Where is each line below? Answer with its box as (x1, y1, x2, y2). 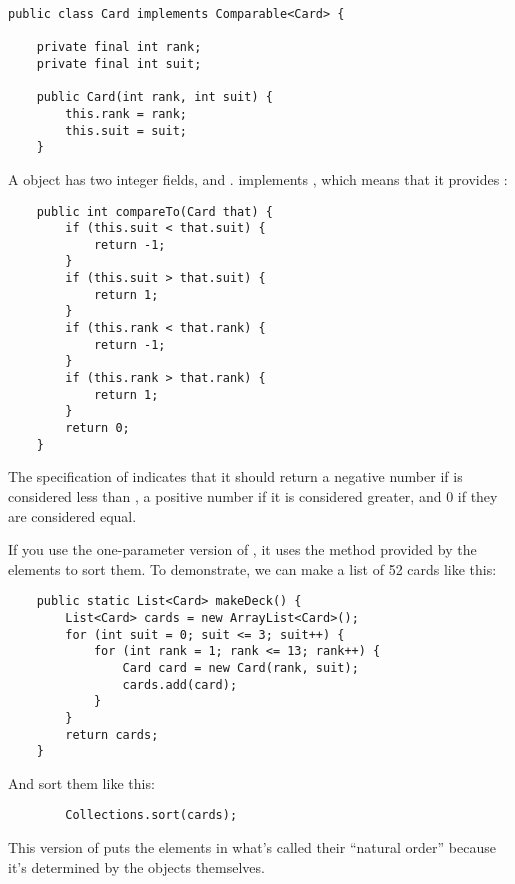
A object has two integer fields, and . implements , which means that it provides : (8, 168, 508, 189)
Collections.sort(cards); (65, 808, 238, 823)
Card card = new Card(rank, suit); (122, 660, 359, 675)
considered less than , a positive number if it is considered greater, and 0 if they (8, 485, 498, 506)
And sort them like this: (8, 772, 155, 793)
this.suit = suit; (65, 123, 187, 138)
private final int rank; (36, 40, 202, 55)
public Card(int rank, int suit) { (36, 90, 273, 105)
